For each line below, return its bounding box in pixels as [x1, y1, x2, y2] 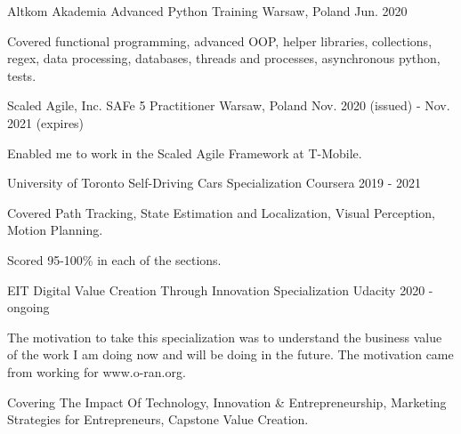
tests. [7, 66, 36, 84]
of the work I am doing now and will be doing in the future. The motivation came [7, 345, 454, 364]
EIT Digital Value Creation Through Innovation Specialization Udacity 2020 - [7, 280, 433, 299]
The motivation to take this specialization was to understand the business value [7, 327, 442, 346]
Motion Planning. [7, 221, 103, 239]
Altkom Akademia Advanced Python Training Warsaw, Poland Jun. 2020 [7, 2, 408, 20]
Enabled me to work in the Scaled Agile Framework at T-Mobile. [7, 143, 362, 162]
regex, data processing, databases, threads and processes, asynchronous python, [7, 49, 441, 68]
